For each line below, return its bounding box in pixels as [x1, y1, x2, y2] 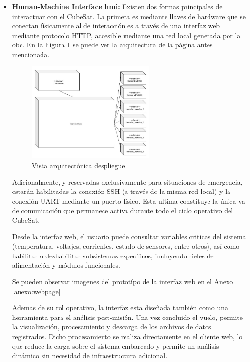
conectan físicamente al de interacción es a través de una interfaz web [12, 21, 220, 31]
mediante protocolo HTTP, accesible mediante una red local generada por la [12, 30, 241, 40]
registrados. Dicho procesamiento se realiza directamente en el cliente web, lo [12, 331, 243, 341]
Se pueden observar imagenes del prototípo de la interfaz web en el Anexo [12, 277, 233, 286]
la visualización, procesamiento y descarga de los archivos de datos [12, 321, 211, 332]
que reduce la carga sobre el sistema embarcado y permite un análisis [12, 341, 219, 351]
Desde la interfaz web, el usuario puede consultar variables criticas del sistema [12, 231, 246, 241]
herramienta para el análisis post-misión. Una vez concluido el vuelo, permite [12, 312, 243, 322]
